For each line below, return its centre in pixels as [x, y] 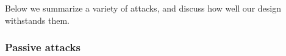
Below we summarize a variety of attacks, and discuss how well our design [143, 8]
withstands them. [37, 20]
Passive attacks [43, 47]
